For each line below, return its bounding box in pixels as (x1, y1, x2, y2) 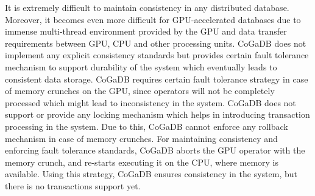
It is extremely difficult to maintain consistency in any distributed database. (5, 1, 289, 13)
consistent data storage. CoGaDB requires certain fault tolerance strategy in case (5, 72, 308, 85)
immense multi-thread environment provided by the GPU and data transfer (5, 25, 287, 38)
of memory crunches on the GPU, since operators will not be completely (5, 84, 275, 97)
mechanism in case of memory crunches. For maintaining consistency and (5, 132, 278, 144)
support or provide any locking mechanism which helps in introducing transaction (5, 108, 310, 121)
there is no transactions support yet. (5, 179, 141, 192)
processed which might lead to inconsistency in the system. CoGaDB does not (5, 96, 296, 109)
